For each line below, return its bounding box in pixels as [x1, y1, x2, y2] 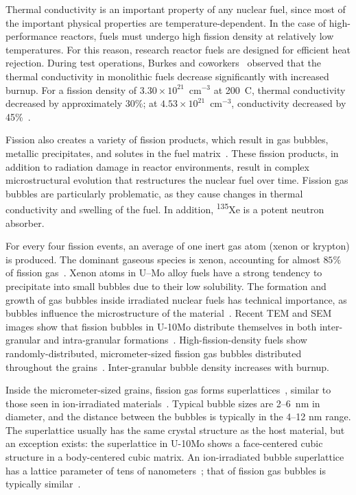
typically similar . [5, 476, 81, 491]
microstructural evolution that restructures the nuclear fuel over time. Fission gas [5, 173, 348, 187]
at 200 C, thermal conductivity [213, 82, 346, 97]
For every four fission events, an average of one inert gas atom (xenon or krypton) [5, 239, 350, 253]
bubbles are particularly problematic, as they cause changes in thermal [5, 186, 303, 200]
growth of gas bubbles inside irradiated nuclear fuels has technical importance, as [5, 292, 347, 306]
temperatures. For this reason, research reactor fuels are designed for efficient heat [5, 42, 351, 56]
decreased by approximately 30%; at [5, 96, 158, 110]
